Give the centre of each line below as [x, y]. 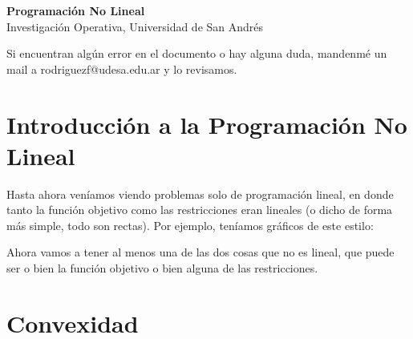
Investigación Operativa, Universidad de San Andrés [135, 26]
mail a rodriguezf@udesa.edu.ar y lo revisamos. [122, 69]
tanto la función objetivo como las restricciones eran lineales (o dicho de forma [200, 210]
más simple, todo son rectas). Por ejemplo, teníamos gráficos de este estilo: [190, 225]
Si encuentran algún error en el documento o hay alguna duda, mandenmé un [197, 53]
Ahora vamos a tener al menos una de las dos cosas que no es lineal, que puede [200, 252]
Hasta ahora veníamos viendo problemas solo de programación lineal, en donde [200, 194]
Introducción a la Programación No [207, 124]
